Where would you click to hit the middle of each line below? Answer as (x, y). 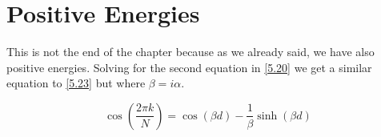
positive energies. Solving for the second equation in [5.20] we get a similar (189, 67)
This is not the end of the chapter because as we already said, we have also (190, 52)
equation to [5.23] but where (76, 83)
